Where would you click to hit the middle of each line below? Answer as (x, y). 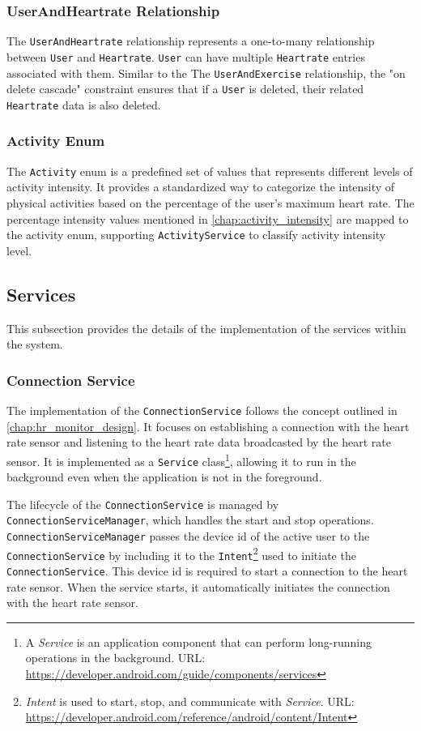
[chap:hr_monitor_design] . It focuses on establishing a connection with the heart (208, 426)
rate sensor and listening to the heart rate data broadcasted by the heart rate (199, 442)
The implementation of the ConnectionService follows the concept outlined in (202, 410)
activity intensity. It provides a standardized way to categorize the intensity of (201, 187)
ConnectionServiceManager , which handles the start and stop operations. (190, 520)
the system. (35, 344)
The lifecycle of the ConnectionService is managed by (143, 504)
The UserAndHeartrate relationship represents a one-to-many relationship (191, 41)
